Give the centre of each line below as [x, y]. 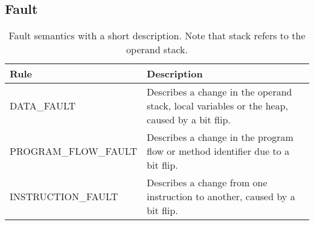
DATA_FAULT [43, 106]
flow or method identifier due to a [218, 151]
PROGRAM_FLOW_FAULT [74, 151]
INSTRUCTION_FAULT [64, 197]
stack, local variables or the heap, [218, 106]
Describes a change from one [207, 183]
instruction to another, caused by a [221, 197]
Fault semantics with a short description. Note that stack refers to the [157, 36]
